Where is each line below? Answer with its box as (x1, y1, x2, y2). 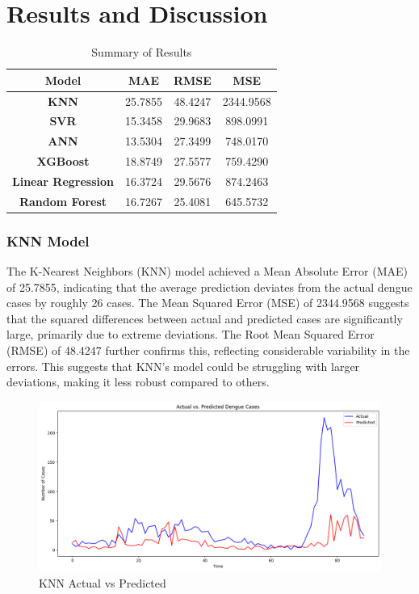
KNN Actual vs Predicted (39, 574, 166, 591)
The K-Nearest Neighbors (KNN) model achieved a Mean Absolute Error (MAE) (6, 263, 409, 280)
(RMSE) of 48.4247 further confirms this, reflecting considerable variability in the (6, 342, 410, 359)
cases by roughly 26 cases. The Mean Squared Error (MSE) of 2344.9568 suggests (6, 294, 409, 311)
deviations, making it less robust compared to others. (6, 373, 270, 390)
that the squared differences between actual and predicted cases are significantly (6, 310, 403, 326)
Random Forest (19, 192, 107, 209)
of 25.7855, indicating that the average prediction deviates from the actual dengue (6, 278, 413, 295)
